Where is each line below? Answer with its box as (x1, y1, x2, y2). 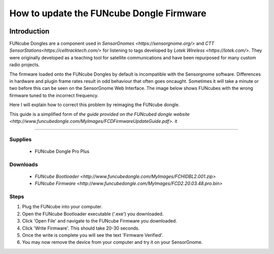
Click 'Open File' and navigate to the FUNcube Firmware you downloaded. (22, 218, 177, 224)
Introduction (9, 27, 50, 36)
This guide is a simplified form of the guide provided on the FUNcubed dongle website (9, 111, 190, 117)
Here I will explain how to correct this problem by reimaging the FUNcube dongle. (9, 102, 180, 108)
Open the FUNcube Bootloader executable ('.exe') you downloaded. (22, 211, 164, 217)
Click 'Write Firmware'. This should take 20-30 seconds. (22, 225, 140, 231)
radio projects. (9, 61, 40, 68)
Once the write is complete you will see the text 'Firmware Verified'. (22, 232, 163, 238)
